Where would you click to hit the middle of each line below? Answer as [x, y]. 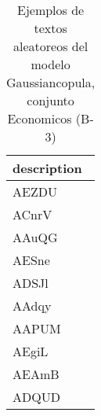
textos [50, 28]
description [47, 168]
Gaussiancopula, [51, 82]
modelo [50, 64]
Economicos [40, 118]
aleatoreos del [50, 46]
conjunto [50, 100]
